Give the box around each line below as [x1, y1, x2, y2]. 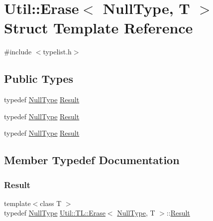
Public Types [4, 71, 74, 86]
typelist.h [43, 46, 72, 57]
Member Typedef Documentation [4, 152, 180, 168]
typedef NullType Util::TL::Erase [4, 208, 106, 218]
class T [40, 198, 62, 208]
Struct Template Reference [4, 17, 193, 38]
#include [4, 46, 32, 57]
